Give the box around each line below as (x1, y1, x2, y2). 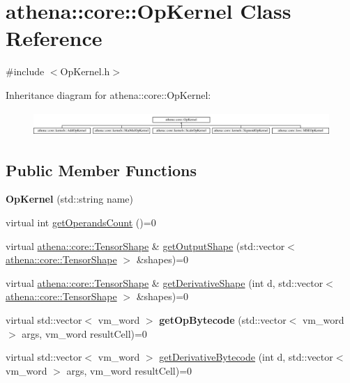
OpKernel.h (60, 64, 110, 79)
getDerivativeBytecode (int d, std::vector (159, 350, 333, 364)
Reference (6, 24, 102, 52)
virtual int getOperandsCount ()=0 (6, 215, 156, 230)
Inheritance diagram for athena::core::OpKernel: (6, 87, 211, 102)
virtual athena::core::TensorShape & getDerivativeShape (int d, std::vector (6, 275, 324, 290)
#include (6, 64, 45, 79)
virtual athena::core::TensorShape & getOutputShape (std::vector (6, 238, 285, 253)
